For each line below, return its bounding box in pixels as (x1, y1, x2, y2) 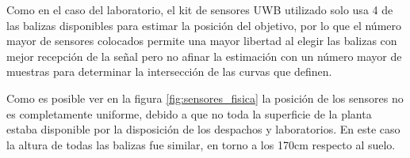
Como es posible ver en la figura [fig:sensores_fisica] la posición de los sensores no (6, 89, 404, 106)
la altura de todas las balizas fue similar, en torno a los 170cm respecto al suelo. (6, 136, 396, 152)
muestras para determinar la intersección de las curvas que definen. (6, 63, 332, 80)
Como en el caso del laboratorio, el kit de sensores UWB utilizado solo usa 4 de (6, 2, 393, 17)
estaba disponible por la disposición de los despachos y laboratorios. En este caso (6, 121, 400, 137)
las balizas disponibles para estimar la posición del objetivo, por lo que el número (6, 17, 402, 33)
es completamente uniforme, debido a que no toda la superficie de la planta (6, 105, 372, 122)
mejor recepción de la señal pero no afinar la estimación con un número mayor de (6, 47, 402, 64)
